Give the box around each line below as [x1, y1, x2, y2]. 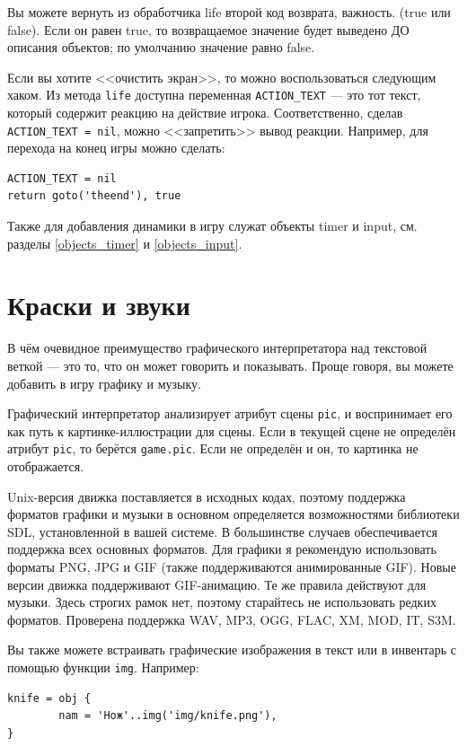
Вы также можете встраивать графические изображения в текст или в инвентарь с [7, 640, 456, 659]
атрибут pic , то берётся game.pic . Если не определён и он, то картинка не [7, 439, 419, 458]
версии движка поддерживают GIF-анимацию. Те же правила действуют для [7, 575, 427, 593]
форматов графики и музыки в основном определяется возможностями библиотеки [7, 505, 460, 523]
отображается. [7, 457, 84, 476]
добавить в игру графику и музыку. [7, 373, 201, 392]
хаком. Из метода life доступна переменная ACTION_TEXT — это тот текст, [7, 85, 421, 104]
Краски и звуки [7, 286, 190, 323]
